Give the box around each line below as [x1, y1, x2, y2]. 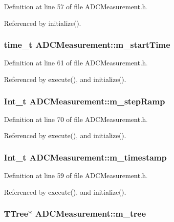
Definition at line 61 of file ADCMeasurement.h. [4, 58, 148, 68]
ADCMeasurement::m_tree [35, 207, 146, 220]
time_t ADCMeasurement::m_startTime [4, 39, 171, 51]
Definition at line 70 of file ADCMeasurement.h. [4, 114, 148, 124]
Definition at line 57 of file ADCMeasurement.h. [4, 1, 148, 11]
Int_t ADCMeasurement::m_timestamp [4, 151, 167, 163]
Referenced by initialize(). [4, 18, 81, 28]
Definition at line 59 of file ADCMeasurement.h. [4, 170, 148, 181]
